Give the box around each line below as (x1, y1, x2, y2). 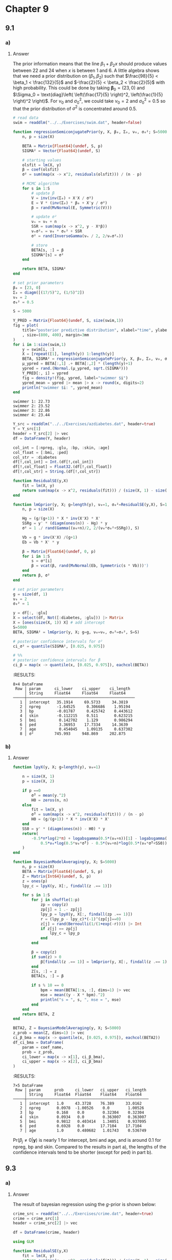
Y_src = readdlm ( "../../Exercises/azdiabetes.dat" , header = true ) (12, 422, 156, 427)
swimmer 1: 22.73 (12, 399, 50, 404)
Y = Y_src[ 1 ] (12, 426, 41, 432)
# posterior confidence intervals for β (12, 658, 101, 663)
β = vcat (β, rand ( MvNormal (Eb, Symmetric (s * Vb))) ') (31, 563, 149, 569)
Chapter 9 (5, 3, 49, 15)
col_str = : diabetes (12, 454, 57, 460)
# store (31, 243, 48, 248)
